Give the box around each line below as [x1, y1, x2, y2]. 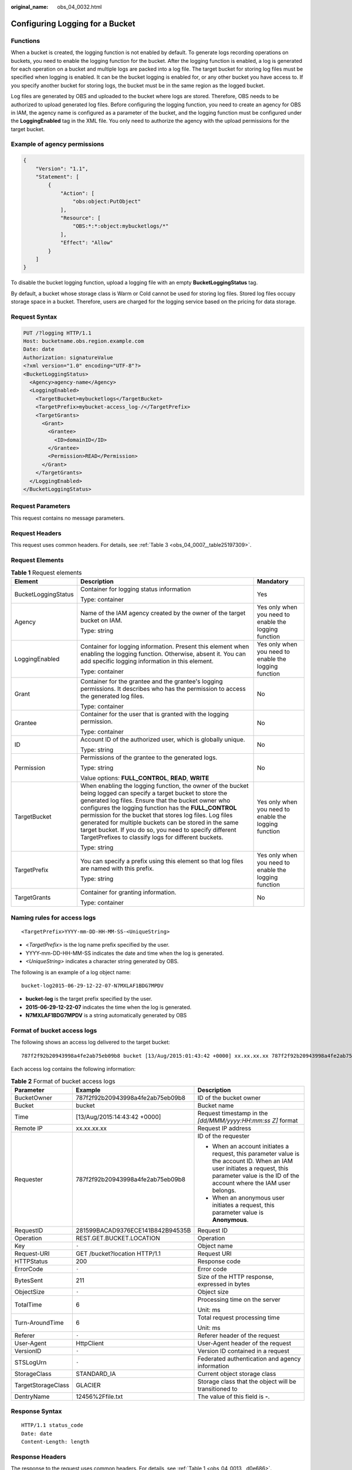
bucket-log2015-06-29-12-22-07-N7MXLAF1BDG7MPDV [21, 982, 164, 989]
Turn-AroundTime [14, 1318, 64, 1327]
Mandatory [257, 577, 289, 586]
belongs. [212, 1186, 236, 1194]
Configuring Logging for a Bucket [11, 18, 136, 29]
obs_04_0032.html [57, 4, 102, 10]
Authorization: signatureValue [23, 354, 114, 361]
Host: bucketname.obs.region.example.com [23, 338, 144, 344]
